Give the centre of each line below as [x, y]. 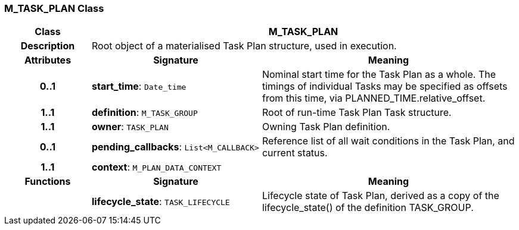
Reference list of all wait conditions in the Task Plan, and [388, 141]
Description [48, 46]
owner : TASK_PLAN [130, 127]
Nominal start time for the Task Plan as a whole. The [379, 75]
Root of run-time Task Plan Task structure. [357, 113]
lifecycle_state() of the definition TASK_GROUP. [368, 208]
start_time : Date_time [139, 86]
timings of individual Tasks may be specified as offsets [385, 86]
